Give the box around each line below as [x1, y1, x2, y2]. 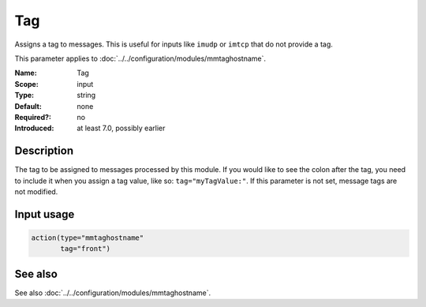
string [77, 91, 96, 100]
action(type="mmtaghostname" [31, 233, 144, 242]
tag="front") [60, 245, 110, 253]
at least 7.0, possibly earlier [77, 123, 166, 133]
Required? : [14, 112, 51, 122]
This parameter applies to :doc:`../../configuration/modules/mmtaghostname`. [14, 54, 267, 63]
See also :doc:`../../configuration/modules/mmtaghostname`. [14, 288, 211, 298]
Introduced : [14, 123, 54, 133]
